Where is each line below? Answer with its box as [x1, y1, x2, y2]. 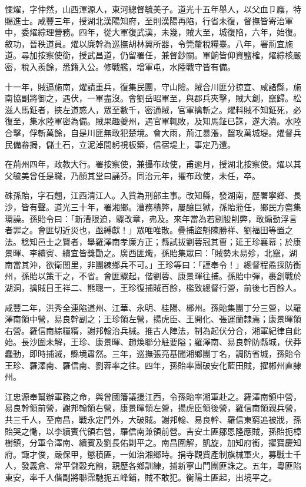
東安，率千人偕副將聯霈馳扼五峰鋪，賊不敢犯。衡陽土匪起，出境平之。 [5, 471, 277, 483]
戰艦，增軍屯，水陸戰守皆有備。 [111, 60, 235, 72]
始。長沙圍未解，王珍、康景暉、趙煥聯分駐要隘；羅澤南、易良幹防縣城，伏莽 [5, 336, 301, 348]
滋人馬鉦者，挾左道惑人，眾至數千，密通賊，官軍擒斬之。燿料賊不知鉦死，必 [5, 103, 301, 115]
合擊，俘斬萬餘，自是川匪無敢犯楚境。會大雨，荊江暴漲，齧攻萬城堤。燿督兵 [5, 126, 301, 138]
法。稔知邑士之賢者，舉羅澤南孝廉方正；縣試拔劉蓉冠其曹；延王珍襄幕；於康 [5, 235, 301, 247]
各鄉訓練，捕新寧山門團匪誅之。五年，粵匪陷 [128, 459, 301, 472]
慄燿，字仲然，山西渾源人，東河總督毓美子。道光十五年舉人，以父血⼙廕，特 [5, 3, 301, 15]
